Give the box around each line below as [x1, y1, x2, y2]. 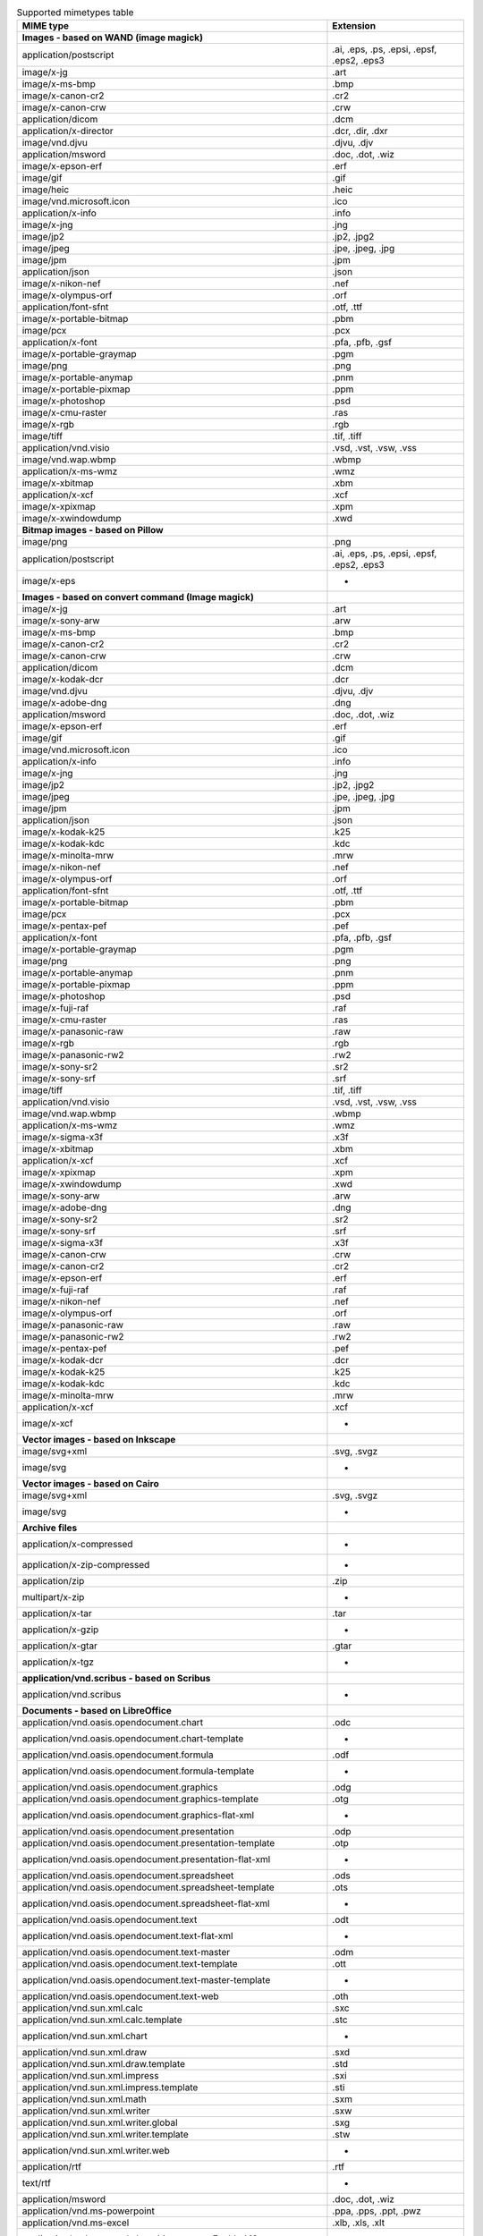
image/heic [21, 183, 70, 196]
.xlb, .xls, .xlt [332, 2216, 385, 2229]
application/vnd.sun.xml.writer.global [21, 2116, 178, 2129]
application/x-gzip [21, 1623, 99, 1636]
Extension [332, 20, 376, 32]
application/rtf [21, 2161, 82, 2173]
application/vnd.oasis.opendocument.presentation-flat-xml [21, 1853, 271, 1866]
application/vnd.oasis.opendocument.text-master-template [21, 1974, 271, 1986]
